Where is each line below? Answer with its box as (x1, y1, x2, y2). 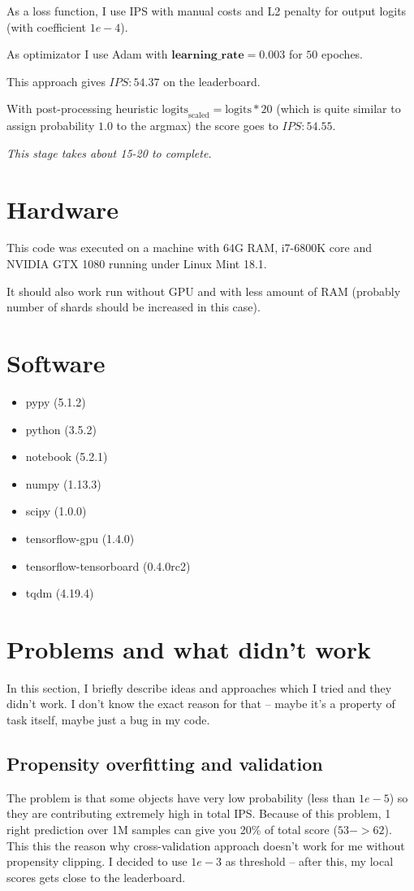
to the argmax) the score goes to (116, 117, 278, 134)
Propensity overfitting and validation (6, 751, 323, 776)
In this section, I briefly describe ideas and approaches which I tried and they (6, 679, 392, 696)
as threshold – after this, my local (225, 853, 394, 870)
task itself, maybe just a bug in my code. (6, 711, 210, 728)
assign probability (6, 117, 95, 134)
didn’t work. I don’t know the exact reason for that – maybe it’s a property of (6, 695, 395, 712)
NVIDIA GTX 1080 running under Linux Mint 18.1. (6, 255, 267, 272)
